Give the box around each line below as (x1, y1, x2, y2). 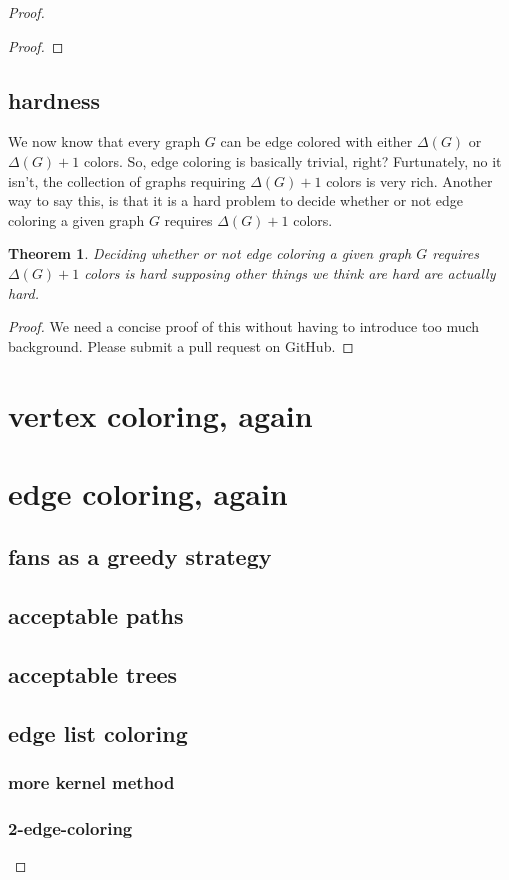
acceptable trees (8, 659, 178, 690)
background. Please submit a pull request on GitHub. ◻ (8, 335, 354, 356)
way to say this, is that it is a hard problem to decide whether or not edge (8, 190, 464, 211)
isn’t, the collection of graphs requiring (8, 170, 246, 191)
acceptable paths (8, 600, 184, 631)
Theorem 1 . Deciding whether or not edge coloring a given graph (8, 243, 412, 264)
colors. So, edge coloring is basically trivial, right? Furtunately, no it (83, 150, 502, 171)
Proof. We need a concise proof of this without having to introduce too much (8, 316, 480, 337)
